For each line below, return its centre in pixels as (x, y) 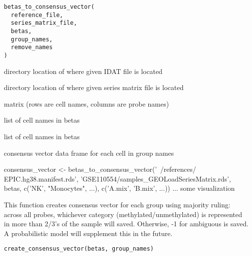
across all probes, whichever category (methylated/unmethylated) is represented (123, 214)
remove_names (32, 47)
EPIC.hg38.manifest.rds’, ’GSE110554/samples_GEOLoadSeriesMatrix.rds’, (117, 178)
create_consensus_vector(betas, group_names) (79, 249)
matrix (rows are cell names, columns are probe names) (87, 103)
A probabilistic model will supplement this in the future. (88, 233)
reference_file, (37, 15)
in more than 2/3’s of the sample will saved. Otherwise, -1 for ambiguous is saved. (126, 224)
